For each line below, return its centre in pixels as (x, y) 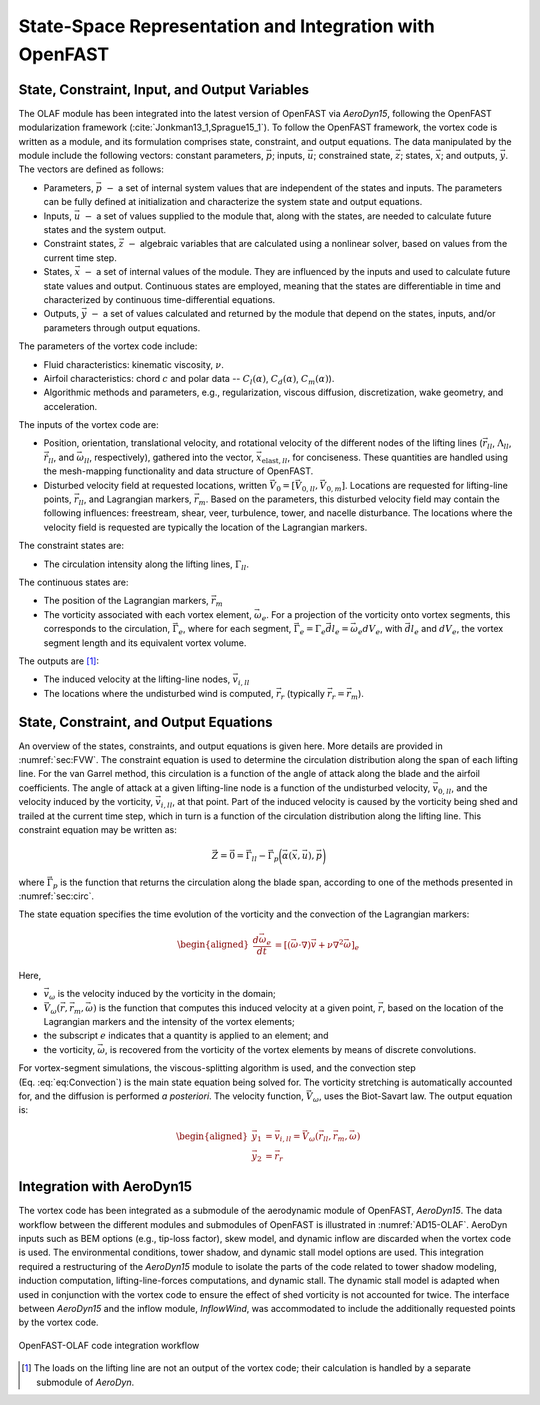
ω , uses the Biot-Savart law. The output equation (412, 1097)
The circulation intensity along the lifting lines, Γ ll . (146, 565)
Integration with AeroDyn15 (105, 1186)
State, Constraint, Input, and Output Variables (164, 89)
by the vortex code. (58, 1322)
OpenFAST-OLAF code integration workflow (109, 1345)
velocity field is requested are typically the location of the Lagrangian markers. (205, 527)
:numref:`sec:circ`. (56, 896)
